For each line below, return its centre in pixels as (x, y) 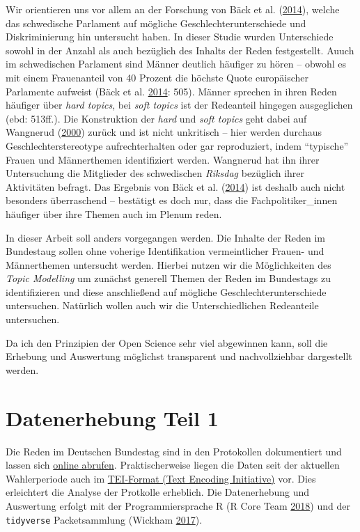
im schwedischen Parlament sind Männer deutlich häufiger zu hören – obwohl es (176, 64)
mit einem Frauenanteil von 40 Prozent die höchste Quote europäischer (157, 77)
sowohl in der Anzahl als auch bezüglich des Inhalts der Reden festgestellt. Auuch (180, 50)
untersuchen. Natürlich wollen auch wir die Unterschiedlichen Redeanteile (162, 305)
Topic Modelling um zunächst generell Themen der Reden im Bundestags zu (168, 278)
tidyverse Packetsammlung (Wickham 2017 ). (104, 519)
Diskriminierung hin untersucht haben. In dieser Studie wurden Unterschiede (170, 37)
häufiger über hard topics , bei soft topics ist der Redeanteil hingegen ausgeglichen (179, 105)
